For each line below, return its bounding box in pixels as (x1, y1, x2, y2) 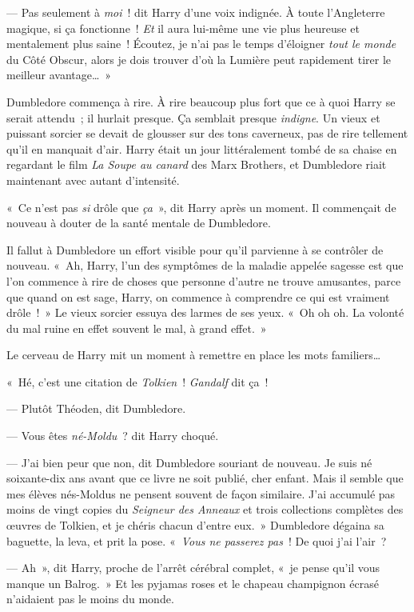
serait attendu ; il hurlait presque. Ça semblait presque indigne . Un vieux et (6, 109, 380, 126)
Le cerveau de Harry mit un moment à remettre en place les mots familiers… (6, 346, 381, 363)
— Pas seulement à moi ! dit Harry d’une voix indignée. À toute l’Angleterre (6, 4, 385, 20)
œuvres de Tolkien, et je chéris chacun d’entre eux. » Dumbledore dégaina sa (6, 517, 384, 534)
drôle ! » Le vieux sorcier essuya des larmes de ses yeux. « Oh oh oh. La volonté (6, 304, 404, 321)
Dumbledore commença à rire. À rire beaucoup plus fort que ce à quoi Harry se (6, 93, 396, 110)
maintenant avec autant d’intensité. (6, 171, 180, 188)
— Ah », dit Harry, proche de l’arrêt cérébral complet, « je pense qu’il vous (6, 559, 380, 576)
